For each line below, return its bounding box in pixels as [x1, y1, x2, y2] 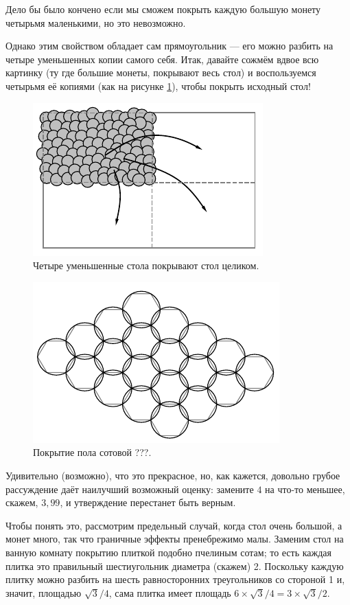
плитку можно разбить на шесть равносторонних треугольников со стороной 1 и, [5, 572, 345, 586]
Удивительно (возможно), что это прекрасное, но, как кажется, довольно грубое [5, 468, 340, 482]
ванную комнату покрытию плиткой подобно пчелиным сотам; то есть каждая [5, 545, 332, 559]
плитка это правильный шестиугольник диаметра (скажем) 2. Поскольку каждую [5, 558, 344, 573]
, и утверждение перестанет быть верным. [60, 495, 236, 510]
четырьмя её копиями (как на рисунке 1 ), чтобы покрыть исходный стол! [5, 78, 311, 93]
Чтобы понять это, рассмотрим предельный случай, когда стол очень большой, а [5, 518, 342, 532]
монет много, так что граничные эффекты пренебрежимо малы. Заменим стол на [5, 532, 344, 546]
